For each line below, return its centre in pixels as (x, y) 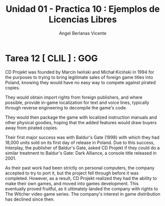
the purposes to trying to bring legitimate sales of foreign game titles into (79, 77)
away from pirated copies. (32, 128)
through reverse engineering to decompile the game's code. (66, 107)
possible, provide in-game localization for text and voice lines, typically (77, 103)
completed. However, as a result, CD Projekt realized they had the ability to (81, 178)
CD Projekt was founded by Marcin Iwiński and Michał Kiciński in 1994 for (80, 72)
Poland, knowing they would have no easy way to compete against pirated (81, 82)
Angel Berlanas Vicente (83, 33)
